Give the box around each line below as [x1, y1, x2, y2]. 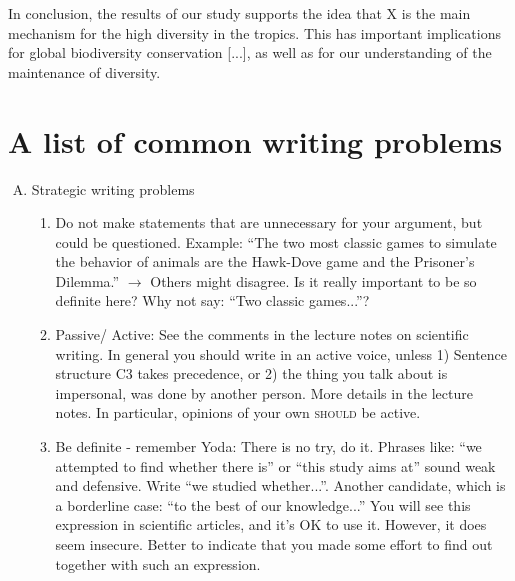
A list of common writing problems [8, 120, 503, 161]
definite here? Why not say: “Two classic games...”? [55, 290, 370, 311]
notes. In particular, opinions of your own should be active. [55, 402, 421, 423]
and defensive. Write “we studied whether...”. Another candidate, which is [55, 475, 506, 496]
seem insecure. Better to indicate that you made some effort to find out [55, 534, 493, 554]
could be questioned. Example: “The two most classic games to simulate [55, 231, 497, 252]
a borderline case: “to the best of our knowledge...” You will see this [55, 494, 471, 515]
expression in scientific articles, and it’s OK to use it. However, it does [55, 514, 487, 535]
